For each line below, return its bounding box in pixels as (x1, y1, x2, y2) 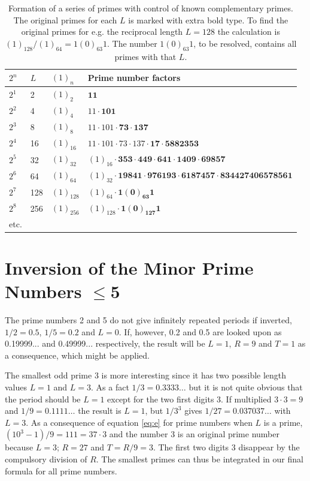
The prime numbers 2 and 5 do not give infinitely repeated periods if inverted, (5, 314, 292, 326)
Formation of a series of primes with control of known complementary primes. (8, 2, 293, 14)
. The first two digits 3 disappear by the (153, 441, 300, 453)
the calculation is (217, 25, 280, 38)
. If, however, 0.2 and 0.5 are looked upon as (118, 325, 282, 338)
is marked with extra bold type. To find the (128, 13, 288, 26)
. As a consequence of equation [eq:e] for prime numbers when (26, 416, 253, 428)
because (5, 441, 34, 453)
